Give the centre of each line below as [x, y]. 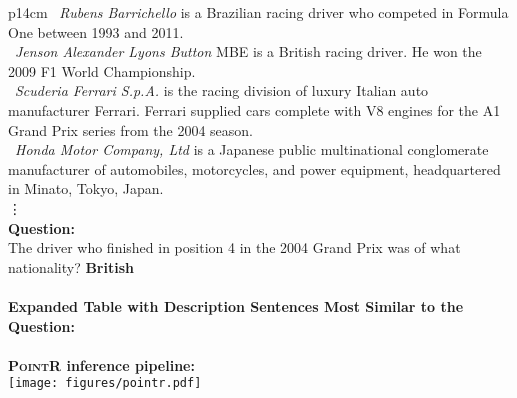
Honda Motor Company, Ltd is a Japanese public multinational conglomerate [252, 149]
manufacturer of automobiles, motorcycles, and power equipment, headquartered [254, 168]
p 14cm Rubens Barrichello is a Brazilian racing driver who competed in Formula [258, 12]
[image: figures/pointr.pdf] [105, 383]
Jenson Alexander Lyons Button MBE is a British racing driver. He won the [248, 51]
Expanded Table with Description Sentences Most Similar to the [236, 305]
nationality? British [71, 266]
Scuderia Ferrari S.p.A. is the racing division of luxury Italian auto [222, 90]
